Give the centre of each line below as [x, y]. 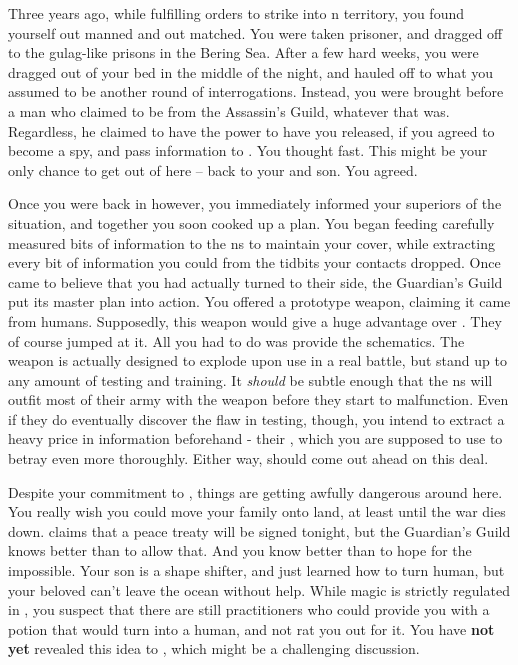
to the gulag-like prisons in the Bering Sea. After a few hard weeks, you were [243, 52]
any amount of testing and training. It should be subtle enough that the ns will [250, 379]
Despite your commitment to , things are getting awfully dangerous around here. [255, 491]
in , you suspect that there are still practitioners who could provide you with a [249, 609]
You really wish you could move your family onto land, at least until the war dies [257, 511]
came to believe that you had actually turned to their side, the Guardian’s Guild [255, 281]
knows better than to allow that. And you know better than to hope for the [240, 550]
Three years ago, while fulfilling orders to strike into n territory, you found [236, 13]
